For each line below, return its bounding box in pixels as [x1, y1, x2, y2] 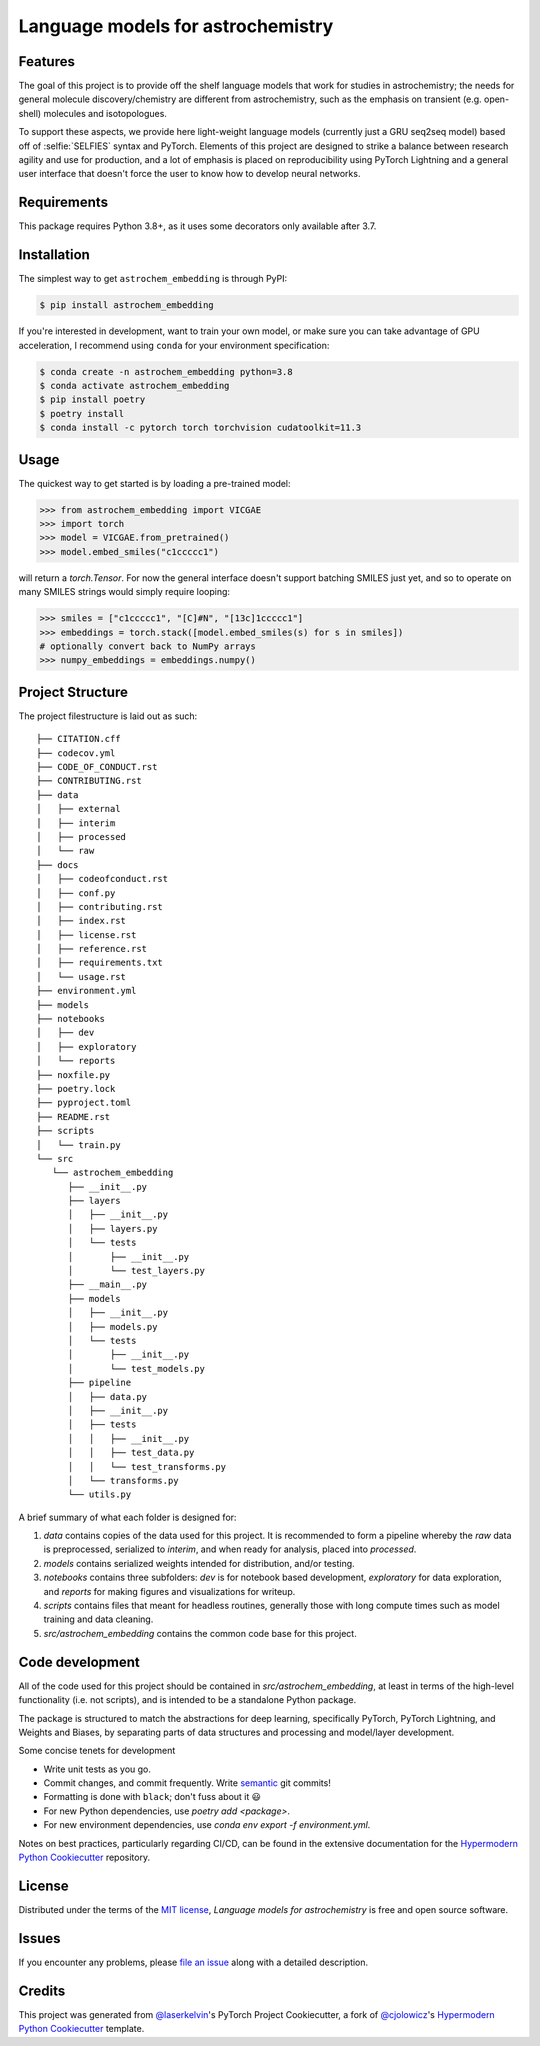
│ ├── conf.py [36, 887, 116, 899]
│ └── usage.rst [36, 971, 127, 982]
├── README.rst [36, 1111, 111, 1122]
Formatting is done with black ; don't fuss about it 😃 [43, 1791, 262, 1803]
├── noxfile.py [36, 1069, 111, 1080]
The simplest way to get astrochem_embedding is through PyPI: [18, 273, 288, 285]
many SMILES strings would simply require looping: [18, 586, 230, 598]
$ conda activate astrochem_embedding [39, 380, 230, 391]
